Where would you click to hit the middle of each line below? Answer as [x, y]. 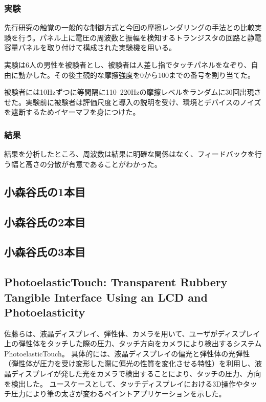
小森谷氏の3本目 [45, 252]
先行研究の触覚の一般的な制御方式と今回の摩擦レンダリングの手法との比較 [129, 27]
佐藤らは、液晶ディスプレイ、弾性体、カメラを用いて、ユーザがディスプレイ [132, 333]
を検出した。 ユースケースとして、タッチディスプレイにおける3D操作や [124, 383]
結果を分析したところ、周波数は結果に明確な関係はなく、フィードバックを [129, 154]
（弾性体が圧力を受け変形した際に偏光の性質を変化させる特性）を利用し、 [129, 363]
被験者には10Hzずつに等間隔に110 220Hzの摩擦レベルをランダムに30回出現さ [133, 92]
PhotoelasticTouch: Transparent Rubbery [116, 282]
